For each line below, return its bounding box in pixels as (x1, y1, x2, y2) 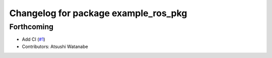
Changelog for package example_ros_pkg (9, 8, 187, 19)
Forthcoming (9, 22, 54, 31)
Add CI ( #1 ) (22, 36, 45, 42)
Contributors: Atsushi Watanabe (22, 43, 88, 49)
